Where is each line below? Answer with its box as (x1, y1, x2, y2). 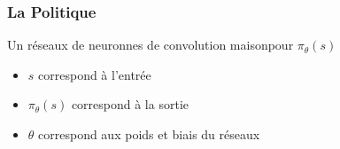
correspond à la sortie (71, 95, 189, 114)
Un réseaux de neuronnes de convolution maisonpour (7, 35, 294, 54)
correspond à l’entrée (38, 65, 151, 83)
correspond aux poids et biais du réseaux (38, 125, 260, 143)
